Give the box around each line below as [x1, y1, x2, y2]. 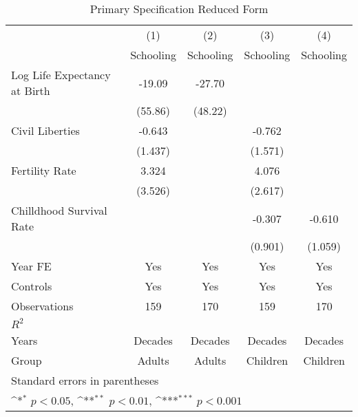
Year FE [11, 258, 52, 274]
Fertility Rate [11, 162, 76, 178]
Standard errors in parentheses [11, 372, 159, 388]
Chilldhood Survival [11, 202, 107, 218]
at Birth [11, 83, 50, 98]
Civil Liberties [11, 122, 80, 138]
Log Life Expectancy [11, 67, 111, 83]
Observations [11, 298, 74, 314]
